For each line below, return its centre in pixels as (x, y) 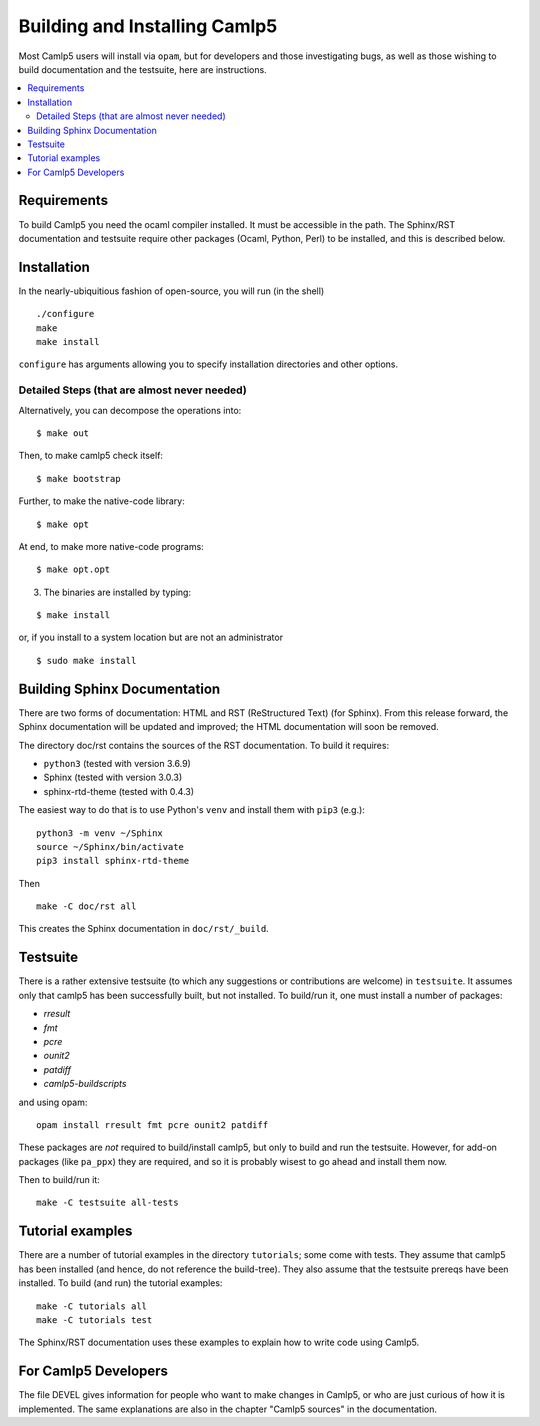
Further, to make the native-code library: (101, 501)
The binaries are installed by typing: (117, 592)
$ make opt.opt (73, 569)
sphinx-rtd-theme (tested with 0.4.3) (119, 791)
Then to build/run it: (59, 1180)
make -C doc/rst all (86, 906)
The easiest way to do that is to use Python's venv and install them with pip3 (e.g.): (191, 810)
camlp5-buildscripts (85, 1084)
